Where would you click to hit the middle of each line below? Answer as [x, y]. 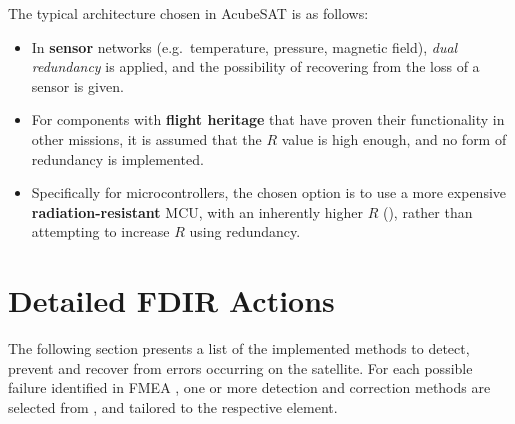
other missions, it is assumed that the [146, 138]
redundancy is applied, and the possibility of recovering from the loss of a [255, 66]
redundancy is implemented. [117, 158]
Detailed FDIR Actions [171, 300]
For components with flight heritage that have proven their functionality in [268, 119]
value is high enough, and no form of [394, 138]
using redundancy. [245, 231]
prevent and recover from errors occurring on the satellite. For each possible [240, 367]
